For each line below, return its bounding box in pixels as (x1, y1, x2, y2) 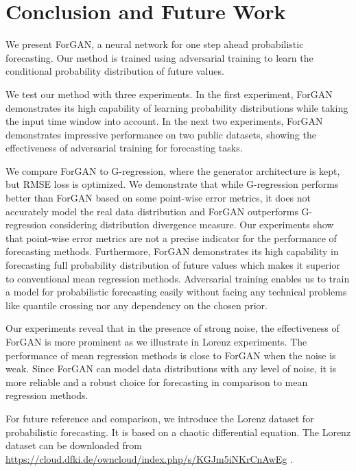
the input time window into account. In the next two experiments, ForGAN (5, 114, 323, 128)
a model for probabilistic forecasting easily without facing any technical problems (5, 285, 347, 299)
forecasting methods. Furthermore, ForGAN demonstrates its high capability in (5, 244, 339, 258)
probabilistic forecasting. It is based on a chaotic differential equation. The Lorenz (5, 424, 351, 439)
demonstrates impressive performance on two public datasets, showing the (5, 127, 316, 141)
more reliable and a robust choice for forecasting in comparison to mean (5, 374, 308, 389)
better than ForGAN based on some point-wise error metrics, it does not (5, 191, 311, 205)
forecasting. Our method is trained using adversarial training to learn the (5, 50, 313, 64)
